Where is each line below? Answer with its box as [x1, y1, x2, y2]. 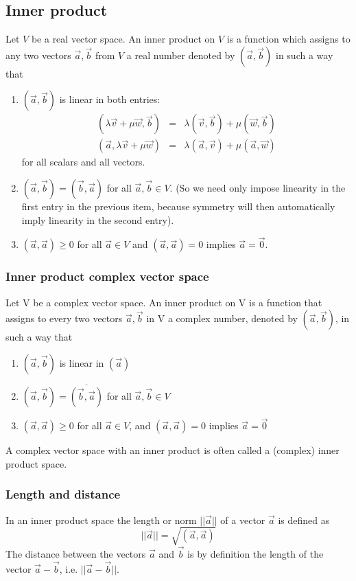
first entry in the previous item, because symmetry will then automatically [21, 199, 335, 214]
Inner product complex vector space [5, 268, 209, 285]
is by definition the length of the [187, 547, 324, 561]
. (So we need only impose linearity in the [169, 181, 346, 195]
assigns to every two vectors [5, 311, 123, 326]
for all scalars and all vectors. [21, 155, 145, 169]
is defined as [278, 512, 330, 527]
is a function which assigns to [226, 32, 351, 46]
